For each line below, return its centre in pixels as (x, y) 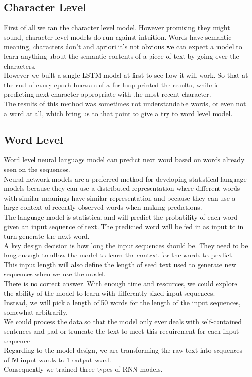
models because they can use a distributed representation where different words (122, 188)
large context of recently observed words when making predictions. (103, 207)
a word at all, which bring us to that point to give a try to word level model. (118, 113)
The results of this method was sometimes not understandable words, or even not (125, 103)
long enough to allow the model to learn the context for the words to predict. (119, 255)
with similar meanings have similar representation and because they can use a (120, 197)
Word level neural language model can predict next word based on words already (124, 160)
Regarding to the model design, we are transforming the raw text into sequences (123, 350)
